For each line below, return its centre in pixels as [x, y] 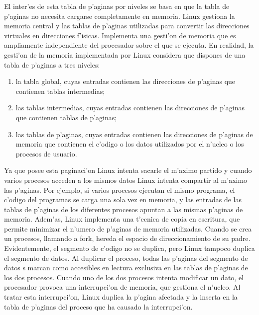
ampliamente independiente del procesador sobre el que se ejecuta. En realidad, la [129, 45]
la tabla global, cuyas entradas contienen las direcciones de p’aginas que [126, 81]
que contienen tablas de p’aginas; [66, 117]
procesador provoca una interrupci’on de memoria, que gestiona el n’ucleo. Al [122, 287]
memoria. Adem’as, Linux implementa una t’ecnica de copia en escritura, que [122, 219]
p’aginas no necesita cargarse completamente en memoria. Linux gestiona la [120, 16]
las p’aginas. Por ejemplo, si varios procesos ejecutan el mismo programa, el [120, 190]
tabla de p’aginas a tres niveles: [52, 64]
